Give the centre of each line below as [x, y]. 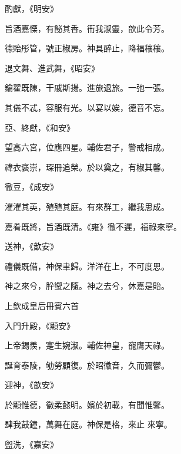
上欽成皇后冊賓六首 [42, 305]
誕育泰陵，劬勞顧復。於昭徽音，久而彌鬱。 [87, 365]
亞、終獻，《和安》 [40, 127]
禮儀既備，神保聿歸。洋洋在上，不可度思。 [87, 266]
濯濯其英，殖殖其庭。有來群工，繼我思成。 [87, 206]
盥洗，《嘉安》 [31, 444]
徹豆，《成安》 [31, 187]
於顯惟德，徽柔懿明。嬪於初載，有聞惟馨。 [87, 404]
